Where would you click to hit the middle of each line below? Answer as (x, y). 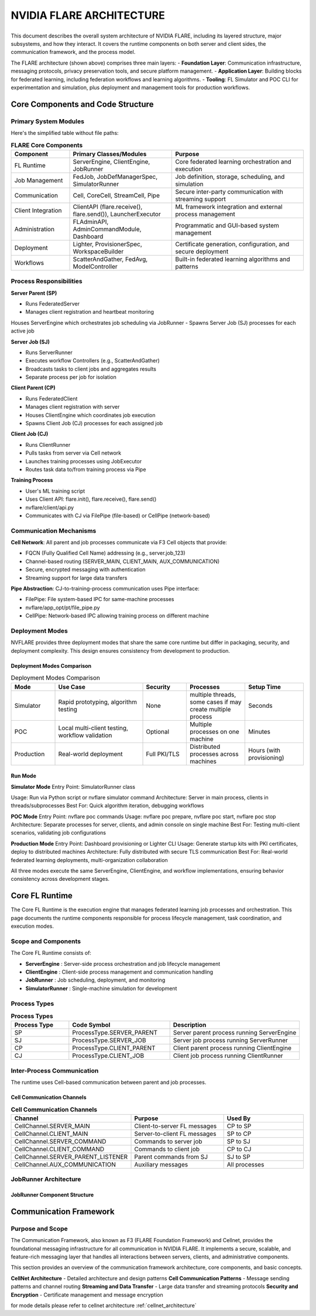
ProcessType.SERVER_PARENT (115, 1033)
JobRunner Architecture (46, 1179)
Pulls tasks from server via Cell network (73, 453)
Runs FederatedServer (53, 303)
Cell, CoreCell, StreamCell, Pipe (116, 195)
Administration (35, 229)
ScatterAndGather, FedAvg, (110, 259)
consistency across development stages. (60, 879)
